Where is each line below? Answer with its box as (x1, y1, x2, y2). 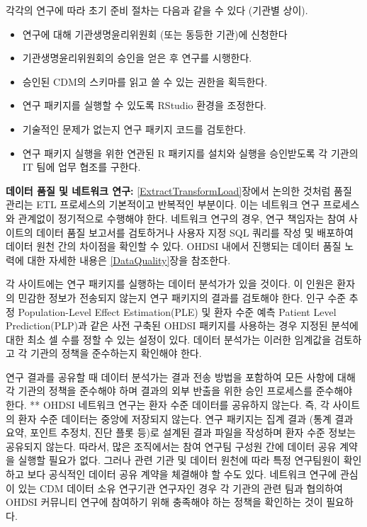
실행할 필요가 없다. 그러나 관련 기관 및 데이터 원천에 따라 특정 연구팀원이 (18, 453, 340, 467)
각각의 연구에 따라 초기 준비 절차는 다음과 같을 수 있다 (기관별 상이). (6, 3, 308, 17)
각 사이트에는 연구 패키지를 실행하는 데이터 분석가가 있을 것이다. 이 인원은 (6, 276, 334, 291)
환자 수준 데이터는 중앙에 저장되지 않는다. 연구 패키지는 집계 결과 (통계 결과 (18, 411, 354, 426)
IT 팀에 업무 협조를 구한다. (22, 159, 141, 174)
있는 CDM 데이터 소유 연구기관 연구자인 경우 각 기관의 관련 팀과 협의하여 (18, 480, 343, 495)
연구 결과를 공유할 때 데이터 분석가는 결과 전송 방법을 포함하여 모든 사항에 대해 (6, 369, 356, 384)
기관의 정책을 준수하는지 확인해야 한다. (30, 346, 202, 361)
